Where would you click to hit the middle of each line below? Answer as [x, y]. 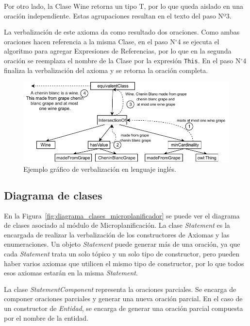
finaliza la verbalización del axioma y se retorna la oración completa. [106, 70]
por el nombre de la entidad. [46, 317]
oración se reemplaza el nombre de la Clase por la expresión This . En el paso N [122, 60]
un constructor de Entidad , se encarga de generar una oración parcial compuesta [124, 308]
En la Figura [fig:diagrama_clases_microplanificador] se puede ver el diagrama [122, 215]
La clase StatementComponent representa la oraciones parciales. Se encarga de [120, 289]
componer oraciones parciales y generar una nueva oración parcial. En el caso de [123, 299]
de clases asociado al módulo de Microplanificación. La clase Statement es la [117, 225]
